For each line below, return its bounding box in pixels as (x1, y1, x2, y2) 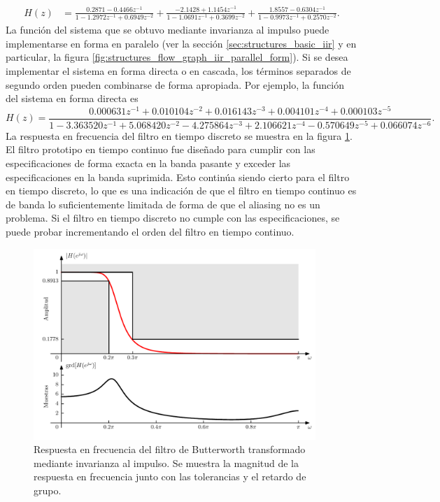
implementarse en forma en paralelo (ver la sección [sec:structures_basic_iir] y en (6, 36, 357, 50)
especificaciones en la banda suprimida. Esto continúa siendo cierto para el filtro (6, 169, 350, 184)
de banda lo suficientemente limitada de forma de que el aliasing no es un (6, 196, 320, 211)
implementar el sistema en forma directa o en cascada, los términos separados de (6, 63, 351, 78)
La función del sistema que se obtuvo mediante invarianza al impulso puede (6, 22, 329, 37)
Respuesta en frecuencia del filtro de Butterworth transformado (34, 442, 306, 457)
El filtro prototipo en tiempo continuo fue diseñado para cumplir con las (6, 142, 315, 157)
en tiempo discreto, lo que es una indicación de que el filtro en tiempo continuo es (6, 183, 357, 198)
